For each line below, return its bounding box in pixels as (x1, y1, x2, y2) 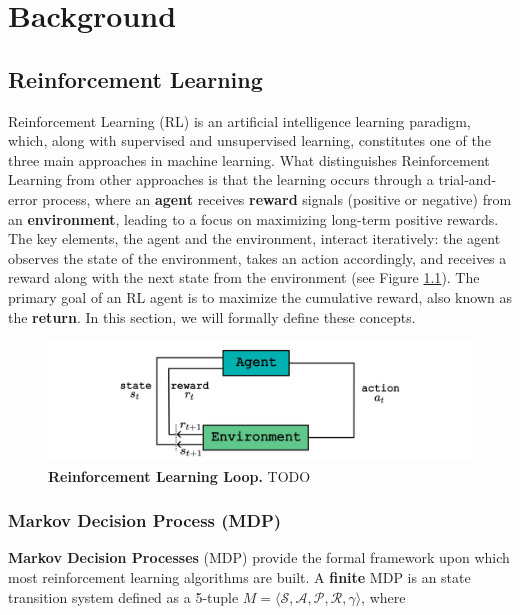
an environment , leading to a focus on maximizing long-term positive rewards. (8, 208, 499, 229)
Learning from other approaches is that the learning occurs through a (8, 169, 434, 190)
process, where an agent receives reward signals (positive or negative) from (42, 188, 512, 209)
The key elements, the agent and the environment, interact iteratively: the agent (8, 228, 501, 249)
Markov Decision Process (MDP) (8, 508, 282, 533)
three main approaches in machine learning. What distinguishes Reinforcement (8, 149, 490, 170)
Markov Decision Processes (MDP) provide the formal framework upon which (8, 547, 510, 568)
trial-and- (438, 169, 497, 190)
